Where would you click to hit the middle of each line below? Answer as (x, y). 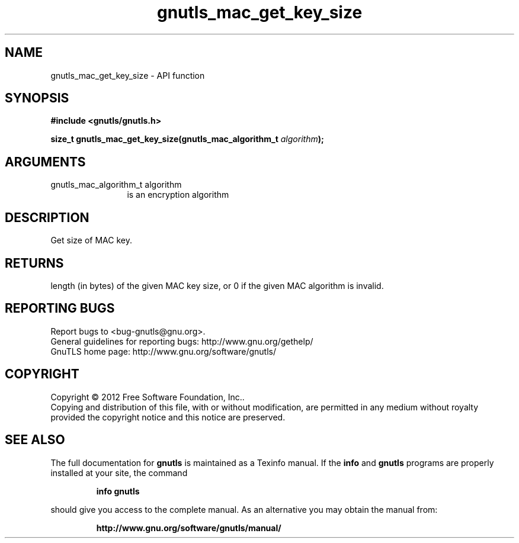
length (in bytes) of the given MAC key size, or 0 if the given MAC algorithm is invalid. (217, 285)
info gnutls (118, 491)
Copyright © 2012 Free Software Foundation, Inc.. (148, 397)
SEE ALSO (35, 440)
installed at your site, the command (119, 473)
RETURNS (34, 263)
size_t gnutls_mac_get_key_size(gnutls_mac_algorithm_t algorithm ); (187, 139)
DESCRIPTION (47, 217)
